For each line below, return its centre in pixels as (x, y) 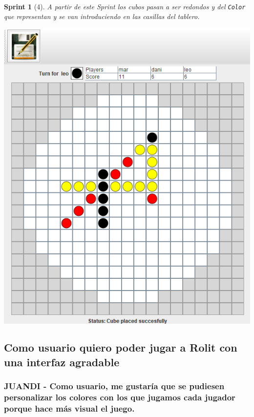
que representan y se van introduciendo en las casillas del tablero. (102, 16)
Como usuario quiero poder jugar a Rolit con (121, 347)
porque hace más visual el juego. (69, 408)
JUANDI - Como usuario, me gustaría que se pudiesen (114, 386)
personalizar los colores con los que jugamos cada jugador (120, 397)
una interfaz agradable (62, 362)
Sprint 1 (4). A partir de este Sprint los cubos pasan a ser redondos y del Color (125, 6)
